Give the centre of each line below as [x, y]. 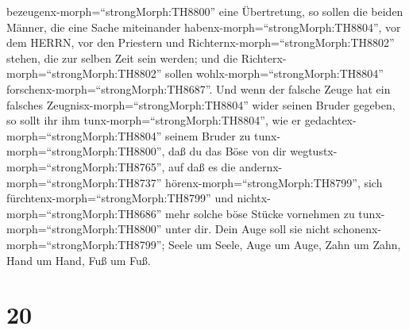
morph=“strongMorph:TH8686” [84, 213]
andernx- [261, 166]
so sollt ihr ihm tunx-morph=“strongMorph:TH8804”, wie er [154, 120]
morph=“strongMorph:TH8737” [84, 182]
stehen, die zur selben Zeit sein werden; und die [122, 58]
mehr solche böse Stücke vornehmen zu [260, 213]
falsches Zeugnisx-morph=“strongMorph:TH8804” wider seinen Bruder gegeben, [201, 104]
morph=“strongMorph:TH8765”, [86, 166]
